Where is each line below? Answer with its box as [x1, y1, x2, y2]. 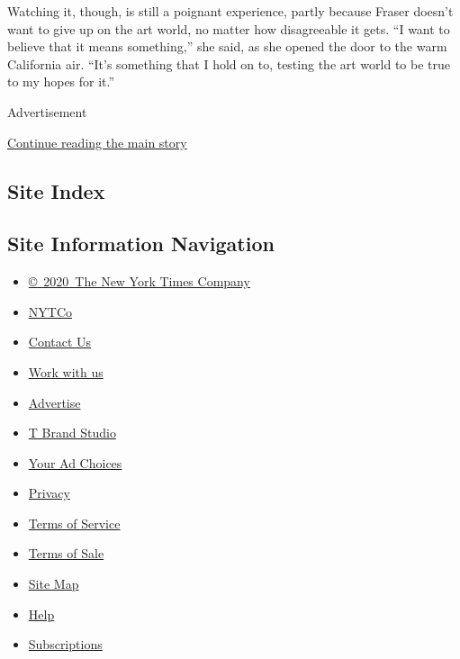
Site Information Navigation [7, 230, 275, 257]
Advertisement [7, 102, 87, 121]
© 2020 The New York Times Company [28, 272, 250, 291]
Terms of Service [28, 513, 121, 532]
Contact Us [28, 332, 92, 351]
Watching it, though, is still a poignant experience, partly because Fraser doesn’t [7, 2, 454, 20]
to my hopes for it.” [7, 72, 115, 91]
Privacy [28, 483, 70, 502]
